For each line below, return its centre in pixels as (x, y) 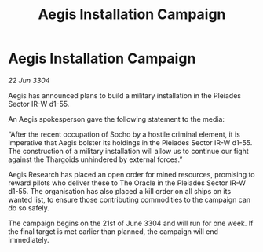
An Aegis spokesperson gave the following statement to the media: (117, 119)
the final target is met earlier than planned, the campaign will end (113, 231)
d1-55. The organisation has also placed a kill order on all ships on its (120, 191)
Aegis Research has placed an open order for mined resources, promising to (131, 174)
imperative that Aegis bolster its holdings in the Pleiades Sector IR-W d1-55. (130, 142)
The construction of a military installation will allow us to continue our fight (128, 151)
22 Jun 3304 (29, 80)
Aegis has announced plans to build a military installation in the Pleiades (125, 95)
